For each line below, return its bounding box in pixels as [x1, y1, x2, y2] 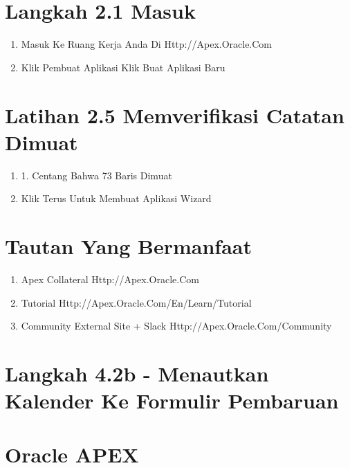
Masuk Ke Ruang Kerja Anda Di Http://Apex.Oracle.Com [21, 37, 273, 51]
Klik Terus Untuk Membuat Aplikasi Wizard [21, 191, 212, 206]
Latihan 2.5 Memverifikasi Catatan [5, 100, 344, 129]
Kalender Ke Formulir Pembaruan [5, 386, 339, 415]
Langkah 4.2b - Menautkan [5, 359, 269, 387]
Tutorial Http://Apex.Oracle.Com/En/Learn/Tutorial [21, 295, 252, 309]
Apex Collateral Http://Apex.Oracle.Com [21, 271, 199, 286]
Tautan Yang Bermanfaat [5, 232, 252, 260]
